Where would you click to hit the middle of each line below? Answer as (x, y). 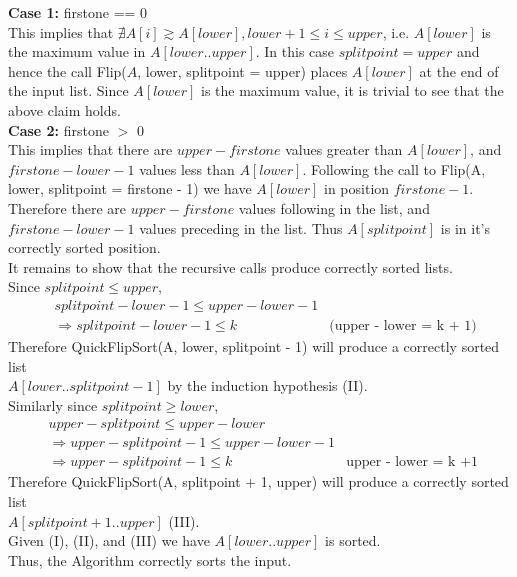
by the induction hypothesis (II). (267, 385)
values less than (187, 168)
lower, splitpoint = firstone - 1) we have (130, 188)
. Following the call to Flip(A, (394, 168)
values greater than (344, 149)
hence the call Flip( (67, 70)
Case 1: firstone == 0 (78, 12)
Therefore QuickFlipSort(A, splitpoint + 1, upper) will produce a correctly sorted (258, 481)
